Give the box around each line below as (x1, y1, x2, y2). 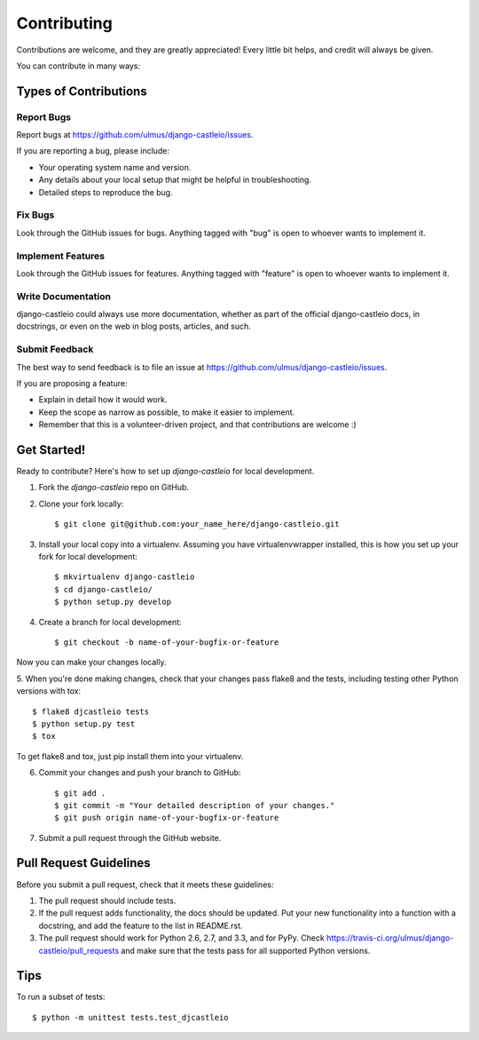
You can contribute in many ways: (16, 60, 141, 71)
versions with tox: (16, 686, 82, 696)
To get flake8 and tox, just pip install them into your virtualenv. (16, 750, 244, 761)
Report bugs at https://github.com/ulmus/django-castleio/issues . (16, 130, 254, 140)
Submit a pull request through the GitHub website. (38, 832, 222, 843)
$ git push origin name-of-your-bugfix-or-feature (54, 813, 279, 823)
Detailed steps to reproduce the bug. (38, 187, 173, 197)
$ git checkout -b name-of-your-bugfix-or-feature (54, 637, 279, 647)
